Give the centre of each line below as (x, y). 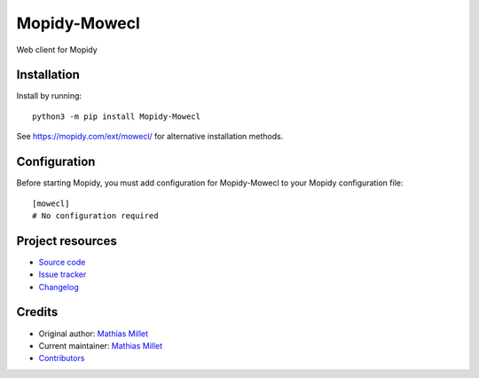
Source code (62, 262)
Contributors (62, 358)
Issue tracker (63, 274)
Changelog (59, 287)
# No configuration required (95, 216)
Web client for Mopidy (57, 50)
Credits (37, 312)
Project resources (67, 241)
